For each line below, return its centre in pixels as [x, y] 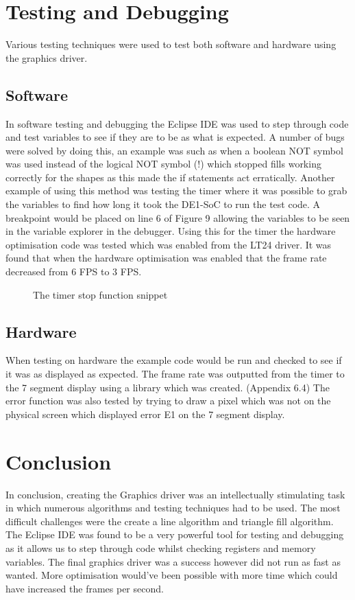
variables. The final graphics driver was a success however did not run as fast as [173, 561]
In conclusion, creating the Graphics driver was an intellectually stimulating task [175, 494]
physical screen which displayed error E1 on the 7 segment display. [145, 414]
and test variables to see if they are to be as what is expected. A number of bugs [175, 137]
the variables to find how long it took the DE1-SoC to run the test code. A [163, 204]
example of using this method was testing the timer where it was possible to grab [176, 191]
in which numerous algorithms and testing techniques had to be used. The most [173, 508]
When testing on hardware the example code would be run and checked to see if [174, 360]
